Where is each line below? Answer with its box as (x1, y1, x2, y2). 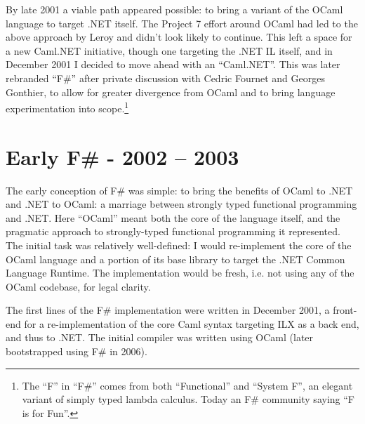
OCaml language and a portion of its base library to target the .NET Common (6, 251, 345, 266)
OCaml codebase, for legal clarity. (6, 279, 151, 293)
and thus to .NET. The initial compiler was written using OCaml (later (6, 330, 314, 345)
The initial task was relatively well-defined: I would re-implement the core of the (6, 237, 352, 252)
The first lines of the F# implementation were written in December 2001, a (6, 303, 330, 317)
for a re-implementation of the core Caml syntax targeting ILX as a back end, (24, 316, 359, 331)
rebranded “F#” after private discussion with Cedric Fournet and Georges (6, 70, 325, 85)
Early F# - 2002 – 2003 (6, 142, 239, 171)
